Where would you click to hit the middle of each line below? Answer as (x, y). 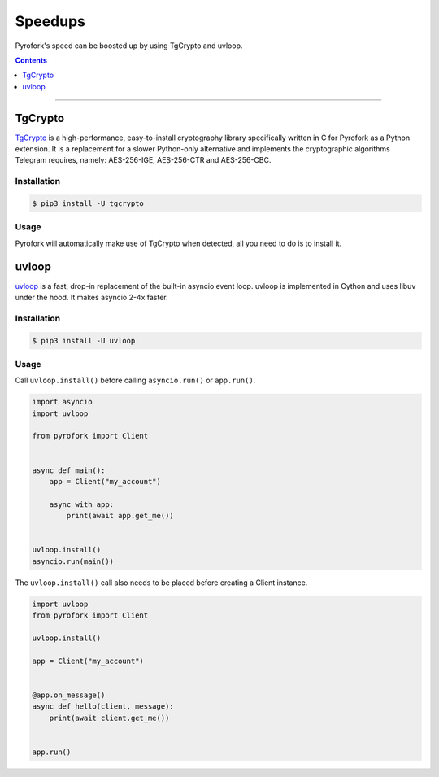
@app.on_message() (69, 695)
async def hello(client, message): (103, 707)
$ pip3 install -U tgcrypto (88, 203)
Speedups (50, 21)
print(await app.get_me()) (120, 516)
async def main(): (69, 470)
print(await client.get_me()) (109, 718)
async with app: (81, 504)
